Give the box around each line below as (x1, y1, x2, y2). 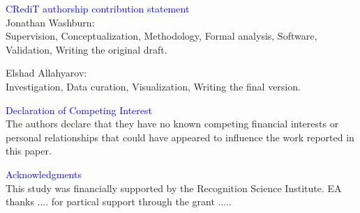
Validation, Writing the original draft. (6, 42, 167, 56)
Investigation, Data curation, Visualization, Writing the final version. (6, 79, 301, 93)
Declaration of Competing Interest (6, 102, 152, 117)
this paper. (6, 143, 52, 158)
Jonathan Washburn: (6, 15, 95, 29)
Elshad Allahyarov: (6, 65, 87, 80)
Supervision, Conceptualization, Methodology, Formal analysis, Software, (6, 29, 317, 43)
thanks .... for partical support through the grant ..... (6, 194, 232, 209)
